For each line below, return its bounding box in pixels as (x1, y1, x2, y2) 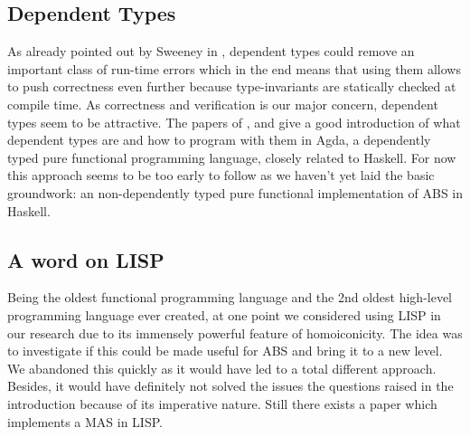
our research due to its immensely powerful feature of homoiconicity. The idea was (7, 323, 463, 342)
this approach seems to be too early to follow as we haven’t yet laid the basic (7, 166, 435, 185)
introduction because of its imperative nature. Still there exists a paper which (7, 394, 437, 413)
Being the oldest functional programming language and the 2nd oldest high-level (7, 288, 453, 307)
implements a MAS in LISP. (7, 412, 163, 431)
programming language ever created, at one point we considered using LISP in (7, 305, 441, 324)
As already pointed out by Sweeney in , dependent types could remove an (7, 42, 415, 61)
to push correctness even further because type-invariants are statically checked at (7, 77, 456, 96)
